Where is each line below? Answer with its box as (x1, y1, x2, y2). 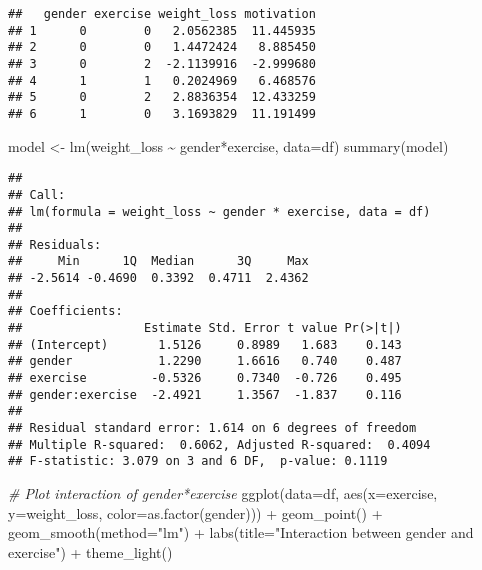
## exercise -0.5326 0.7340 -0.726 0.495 (8, 371, 402, 386)
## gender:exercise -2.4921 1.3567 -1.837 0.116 (8, 387, 402, 402)
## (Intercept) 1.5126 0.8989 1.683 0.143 (8, 337, 402, 352)
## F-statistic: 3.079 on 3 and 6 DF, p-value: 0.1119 (8, 454, 388, 469)
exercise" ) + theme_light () (8, 541, 173, 562)
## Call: (8, 187, 66, 202)
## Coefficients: (8, 304, 123, 319)
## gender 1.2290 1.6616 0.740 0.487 (8, 354, 402, 369)
